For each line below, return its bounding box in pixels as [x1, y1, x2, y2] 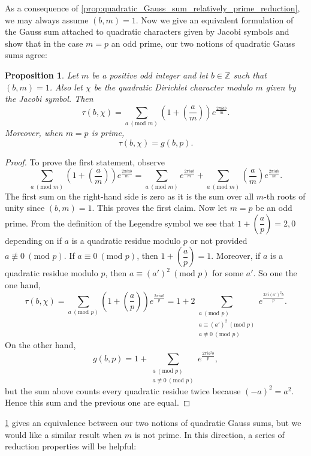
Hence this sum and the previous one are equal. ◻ [5, 396, 191, 409]
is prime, [91, 126, 125, 139]
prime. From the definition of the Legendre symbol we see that [5, 216, 235, 229]
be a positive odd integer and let [92, 68, 208, 81]
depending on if [5, 234, 62, 246]
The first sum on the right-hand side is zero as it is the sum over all [5, 189, 254, 202]
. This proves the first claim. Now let [92, 201, 227, 214]
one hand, [5, 278, 41, 291]
